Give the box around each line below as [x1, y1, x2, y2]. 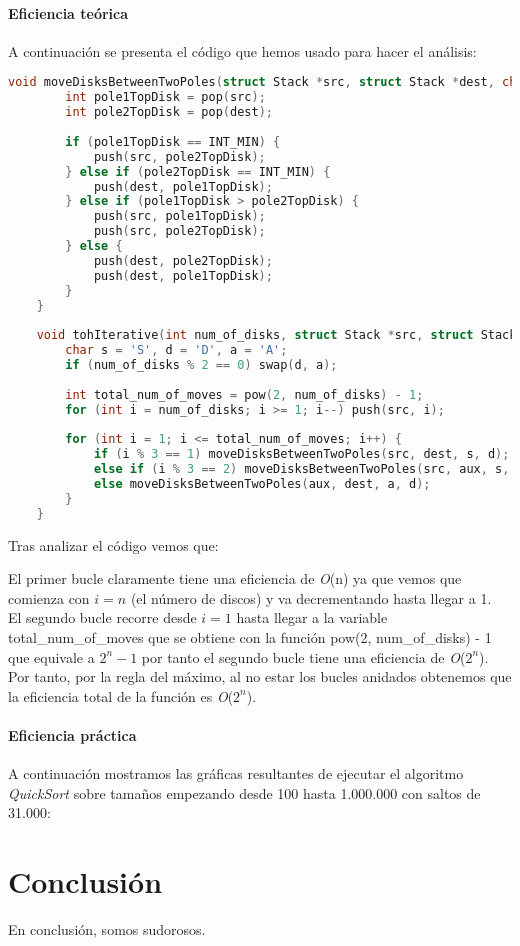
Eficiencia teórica [8, 2, 129, 23]
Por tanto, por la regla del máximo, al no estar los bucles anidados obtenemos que [8, 666, 512, 687]
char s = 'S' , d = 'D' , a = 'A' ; [65, 343, 288, 358]
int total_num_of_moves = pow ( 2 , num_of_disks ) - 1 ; [65, 387, 424, 402]
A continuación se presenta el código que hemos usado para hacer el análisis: [8, 40, 477, 61]
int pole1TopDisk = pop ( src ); [65, 90, 266, 105]
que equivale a [8, 646, 95, 667]
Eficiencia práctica [8, 724, 137, 745]
